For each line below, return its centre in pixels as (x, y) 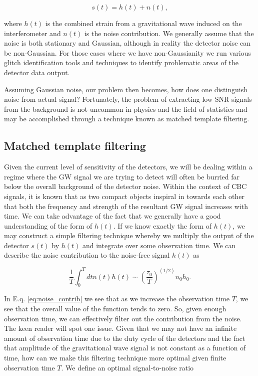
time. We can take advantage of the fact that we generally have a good (112, 216)
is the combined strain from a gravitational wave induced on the (143, 23)
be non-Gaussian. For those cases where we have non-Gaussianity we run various (127, 52)
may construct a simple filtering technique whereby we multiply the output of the (129, 235)
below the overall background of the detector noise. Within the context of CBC (125, 186)
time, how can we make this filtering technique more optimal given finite (115, 357)
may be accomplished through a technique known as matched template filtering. (127, 119)
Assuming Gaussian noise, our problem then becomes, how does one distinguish (126, 89)
